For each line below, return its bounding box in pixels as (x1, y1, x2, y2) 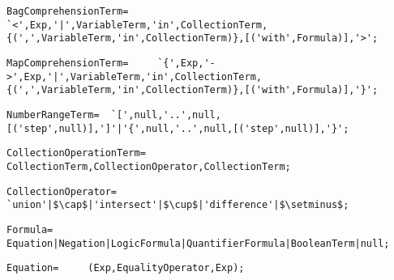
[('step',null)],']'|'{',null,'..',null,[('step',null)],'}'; (6, 122, 349, 134)
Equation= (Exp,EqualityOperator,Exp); (6, 262, 245, 274)
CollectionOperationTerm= (6, 147, 146, 159)
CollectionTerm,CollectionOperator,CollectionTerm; (6, 160, 291, 172)
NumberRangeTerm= (6, 108, 100, 121)
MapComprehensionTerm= (6, 57, 129, 69)
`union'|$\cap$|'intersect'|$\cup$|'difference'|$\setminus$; (6, 199, 349, 211)
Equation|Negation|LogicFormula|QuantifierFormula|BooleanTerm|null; (6, 237, 390, 249)
